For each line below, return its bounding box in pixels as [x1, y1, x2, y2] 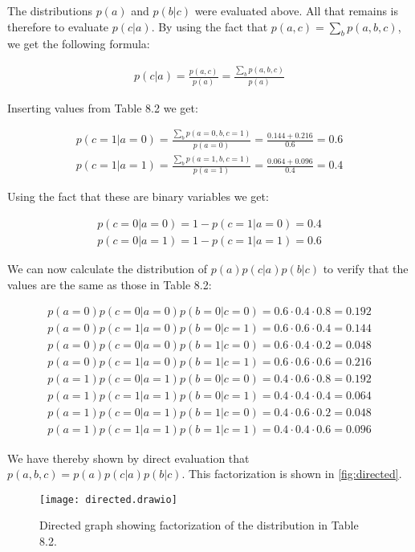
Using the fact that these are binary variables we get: [7, 188, 269, 205]
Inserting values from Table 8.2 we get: [7, 99, 198, 116]
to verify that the [323, 260, 409, 277]
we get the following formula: [7, 35, 150, 52]
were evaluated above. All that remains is [194, 2, 399, 18]
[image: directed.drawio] [39, 493, 177, 505]
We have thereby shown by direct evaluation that [7, 449, 250, 466]
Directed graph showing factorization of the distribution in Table [39, 517, 359, 534]
